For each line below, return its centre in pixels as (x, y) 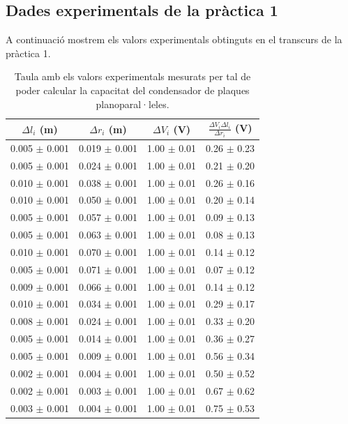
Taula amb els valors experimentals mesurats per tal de (133, 76)
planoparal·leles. (133, 104)
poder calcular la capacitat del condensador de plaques (133, 90)
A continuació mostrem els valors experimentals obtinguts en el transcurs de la (174, 39)
